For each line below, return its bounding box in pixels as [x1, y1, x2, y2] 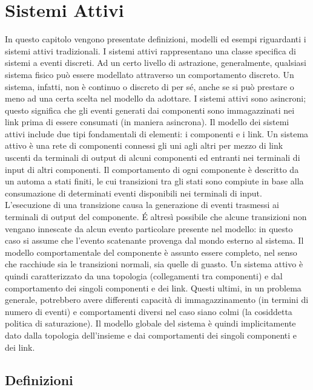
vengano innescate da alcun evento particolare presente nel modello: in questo [5, 222, 293, 235]
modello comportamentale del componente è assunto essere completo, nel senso [5, 245, 297, 258]
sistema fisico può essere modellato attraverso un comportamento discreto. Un [5, 68, 294, 80]
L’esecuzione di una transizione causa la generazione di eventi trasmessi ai [5, 198, 279, 211]
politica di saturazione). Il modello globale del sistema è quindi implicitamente [5, 317, 296, 330]
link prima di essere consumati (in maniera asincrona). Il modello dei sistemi [5, 115, 289, 128]
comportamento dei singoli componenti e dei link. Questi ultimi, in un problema [5, 281, 301, 294]
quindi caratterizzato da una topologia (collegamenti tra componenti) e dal [5, 270, 283, 282]
